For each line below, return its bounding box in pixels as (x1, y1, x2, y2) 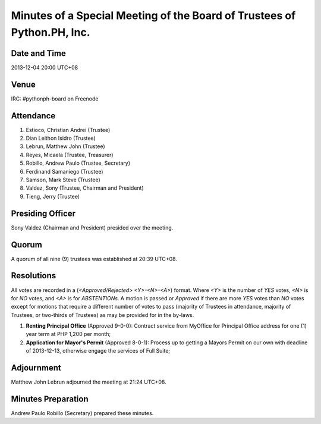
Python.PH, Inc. (11, 26, 90, 39)
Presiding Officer (11, 208, 76, 218)
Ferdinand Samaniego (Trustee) (26, 168, 103, 175)
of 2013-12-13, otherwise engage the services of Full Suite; (26, 347, 171, 354)
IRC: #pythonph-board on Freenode (11, 95, 99, 102)
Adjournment (11, 363, 62, 373)
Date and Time (11, 48, 67, 58)
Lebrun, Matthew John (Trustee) (26, 143, 105, 150)
